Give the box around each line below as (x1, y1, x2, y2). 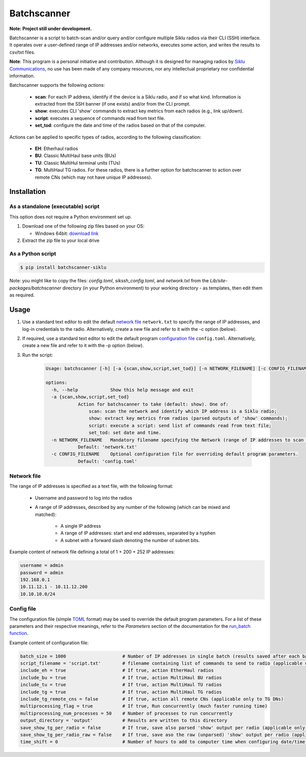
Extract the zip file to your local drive (22, 237, 99, 243)
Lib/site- (210, 278, 228, 284)
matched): (35, 511, 57, 518)
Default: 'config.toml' (78, 458, 138, 464)
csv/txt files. (9, 49, 36, 55)
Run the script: (22, 352, 53, 358)
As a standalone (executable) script (9, 203, 99, 210)
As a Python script (9, 250, 56, 257)
